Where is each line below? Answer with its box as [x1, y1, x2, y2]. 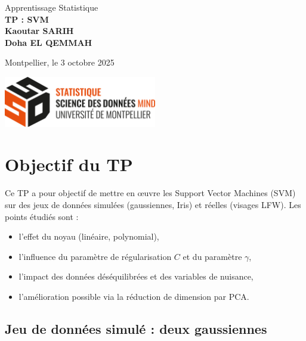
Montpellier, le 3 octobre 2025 [5, 56, 115, 69]
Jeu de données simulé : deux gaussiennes [5, 319, 267, 337]
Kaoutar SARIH [5, 24, 74, 37]
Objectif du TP [5, 152, 133, 176]
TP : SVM [5, 13, 49, 25]
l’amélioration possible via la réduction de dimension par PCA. [18, 290, 249, 302]
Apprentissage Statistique [5, 1, 98, 13]
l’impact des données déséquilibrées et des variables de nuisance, [18, 270, 254, 283]
